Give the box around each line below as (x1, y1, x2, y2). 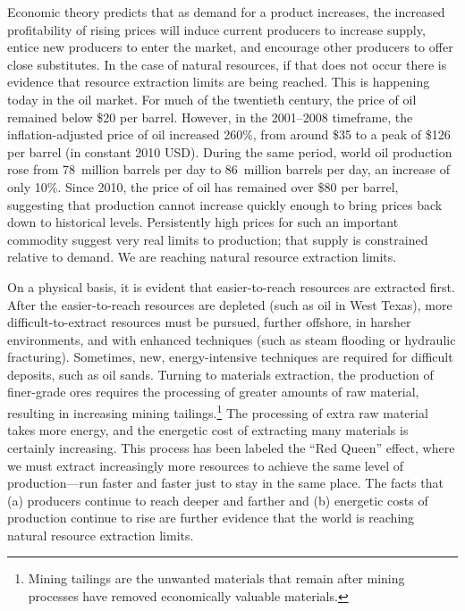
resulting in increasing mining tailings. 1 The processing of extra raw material (7, 401, 428, 422)
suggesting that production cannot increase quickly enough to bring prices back (7, 195, 443, 213)
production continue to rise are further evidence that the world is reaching (7, 508, 415, 527)
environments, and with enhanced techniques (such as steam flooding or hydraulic (7, 330, 456, 348)
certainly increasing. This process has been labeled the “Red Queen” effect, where (7, 438, 455, 456)
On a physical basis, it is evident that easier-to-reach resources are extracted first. (7, 277, 455, 296)
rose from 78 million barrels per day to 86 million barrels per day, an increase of (7, 160, 450, 179)
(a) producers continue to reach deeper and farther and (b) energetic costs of (7, 490, 428, 509)
